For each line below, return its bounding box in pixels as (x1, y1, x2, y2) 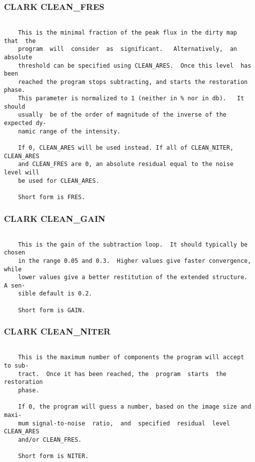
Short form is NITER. (18, 453, 89, 460)
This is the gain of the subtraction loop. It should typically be (18, 241, 248, 248)
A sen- (4, 282, 25, 289)
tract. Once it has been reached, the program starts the (18, 370, 227, 378)
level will (4, 169, 39, 176)
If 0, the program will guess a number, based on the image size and (18, 403, 252, 411)
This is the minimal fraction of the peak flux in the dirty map (18, 29, 237, 36)
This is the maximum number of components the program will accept (18, 354, 244, 361)
